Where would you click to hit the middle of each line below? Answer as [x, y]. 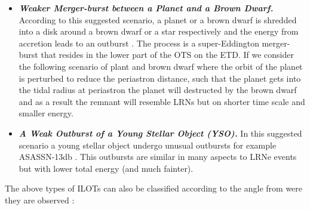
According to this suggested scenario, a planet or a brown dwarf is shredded [158, 19]
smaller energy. [46, 113]
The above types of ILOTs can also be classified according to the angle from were [154, 188]
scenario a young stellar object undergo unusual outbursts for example [148, 145]
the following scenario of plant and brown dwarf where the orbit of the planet [161, 66]
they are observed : [40, 200]
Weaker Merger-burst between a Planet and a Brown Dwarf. [146, 8]
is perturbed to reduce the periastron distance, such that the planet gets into [160, 78]
